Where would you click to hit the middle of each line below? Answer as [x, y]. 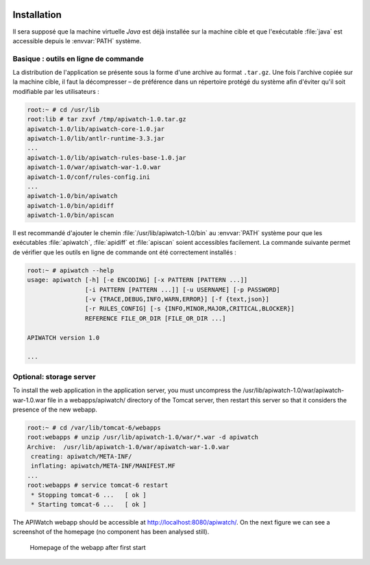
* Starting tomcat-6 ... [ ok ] [89, 504]
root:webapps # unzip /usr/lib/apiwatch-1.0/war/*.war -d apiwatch [143, 437]
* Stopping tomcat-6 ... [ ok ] [89, 495]
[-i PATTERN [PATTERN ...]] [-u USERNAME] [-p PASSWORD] [182, 289]
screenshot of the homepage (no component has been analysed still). [111, 532]
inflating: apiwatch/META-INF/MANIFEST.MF [103, 466]
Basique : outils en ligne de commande [78, 58]
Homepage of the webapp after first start [88, 547]
